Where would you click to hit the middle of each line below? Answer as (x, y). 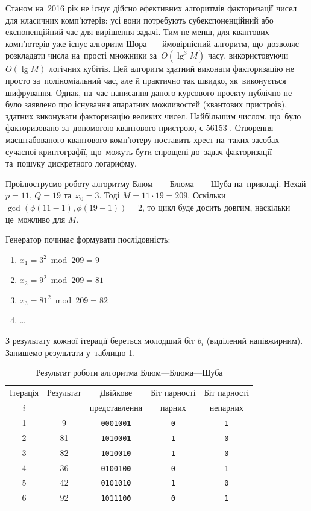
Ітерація (24, 392)
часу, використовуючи (248, 55)
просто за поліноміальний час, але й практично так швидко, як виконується (146, 80)
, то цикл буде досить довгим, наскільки (216, 207)
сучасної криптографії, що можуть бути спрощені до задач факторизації (139, 151)
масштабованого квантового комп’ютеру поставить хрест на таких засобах (143, 139)
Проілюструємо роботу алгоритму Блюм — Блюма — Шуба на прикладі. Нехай (156, 183)
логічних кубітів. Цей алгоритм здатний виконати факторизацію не (171, 68)
